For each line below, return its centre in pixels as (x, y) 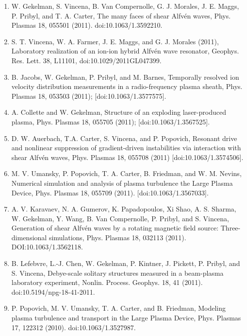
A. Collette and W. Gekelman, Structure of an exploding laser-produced (119, 112)
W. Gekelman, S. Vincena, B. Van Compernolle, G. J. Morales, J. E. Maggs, (125, 6)
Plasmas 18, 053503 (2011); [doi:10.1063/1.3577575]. (89, 96)
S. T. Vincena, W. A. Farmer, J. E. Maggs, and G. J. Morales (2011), (115, 41)
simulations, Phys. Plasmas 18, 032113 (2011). (117, 237)
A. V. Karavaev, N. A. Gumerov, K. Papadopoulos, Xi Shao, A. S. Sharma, (124, 209)
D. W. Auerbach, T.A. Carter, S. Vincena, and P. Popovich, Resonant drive (124, 138)
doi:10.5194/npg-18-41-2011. (53, 292)
